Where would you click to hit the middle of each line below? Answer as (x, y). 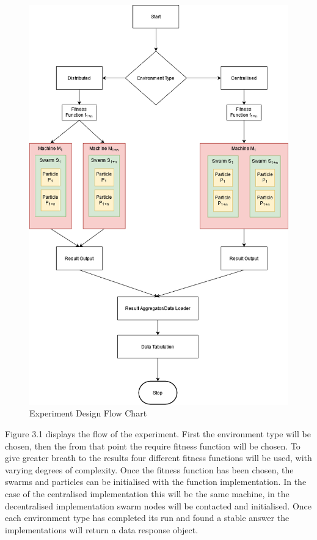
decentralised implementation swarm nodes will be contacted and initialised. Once (158, 505)
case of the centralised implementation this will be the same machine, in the (147, 494)
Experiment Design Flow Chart (88, 413)
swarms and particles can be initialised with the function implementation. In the (156, 482)
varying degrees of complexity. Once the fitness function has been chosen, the (149, 469)
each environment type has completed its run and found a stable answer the (147, 518)
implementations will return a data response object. (102, 529)
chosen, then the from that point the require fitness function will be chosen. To (153, 446)
